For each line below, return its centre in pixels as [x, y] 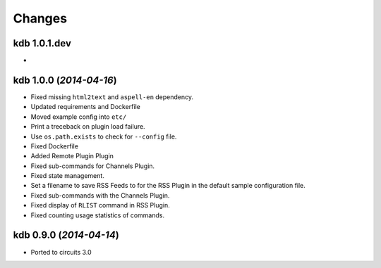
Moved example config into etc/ [79, 117]
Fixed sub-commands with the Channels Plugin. [100, 195]
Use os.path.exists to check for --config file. [104, 136]
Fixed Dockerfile [55, 146]
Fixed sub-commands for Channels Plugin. [93, 166]
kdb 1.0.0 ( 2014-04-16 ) [65, 80]
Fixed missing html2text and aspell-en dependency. [112, 97]
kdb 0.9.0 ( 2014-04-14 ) [66, 235]
